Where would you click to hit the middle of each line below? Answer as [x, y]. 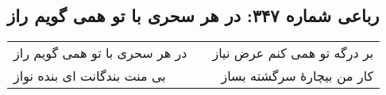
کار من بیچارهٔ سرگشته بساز [297, 76]
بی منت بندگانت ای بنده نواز [90, 76]
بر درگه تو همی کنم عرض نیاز [293, 53]
